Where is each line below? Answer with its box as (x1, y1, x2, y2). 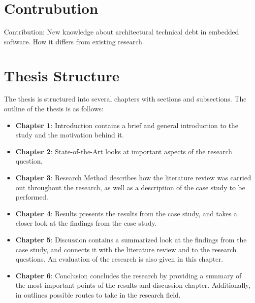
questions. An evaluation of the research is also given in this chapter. (15, 254, 223, 264)
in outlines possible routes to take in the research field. (15, 289, 181, 300)
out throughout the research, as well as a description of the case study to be (15, 182, 245, 192)
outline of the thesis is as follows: (4, 103, 104, 114)
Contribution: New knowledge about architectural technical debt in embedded (4, 27, 239, 37)
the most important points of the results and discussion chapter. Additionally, (15, 280, 251, 290)
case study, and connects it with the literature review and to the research (15, 244, 237, 254)
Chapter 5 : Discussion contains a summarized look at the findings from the (15, 234, 247, 244)
